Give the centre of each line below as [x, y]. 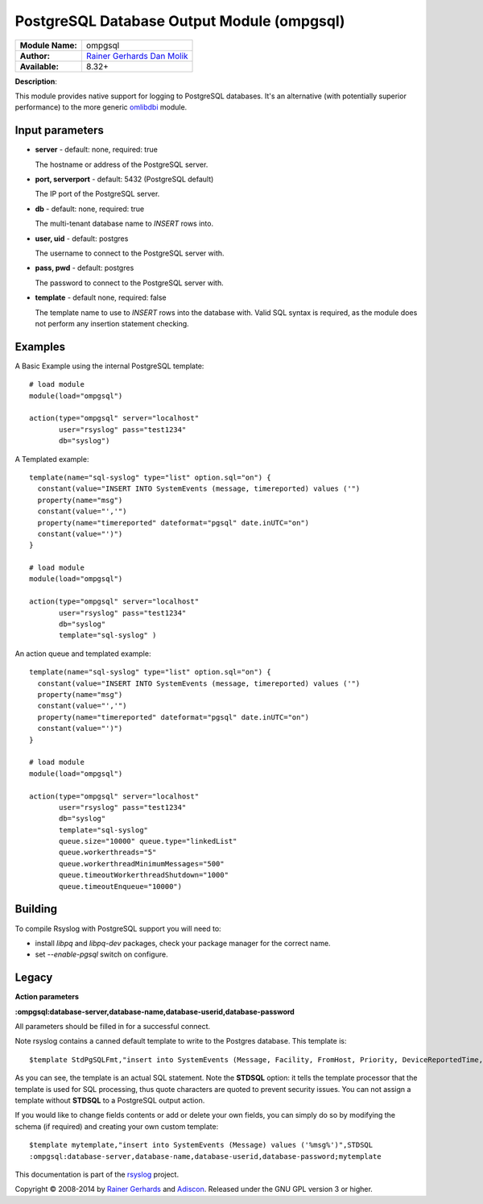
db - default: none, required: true [90, 209]
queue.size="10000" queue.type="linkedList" [148, 841]
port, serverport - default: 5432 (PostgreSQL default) [124, 179]
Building [36, 909]
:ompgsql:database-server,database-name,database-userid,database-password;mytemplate [205, 1156]
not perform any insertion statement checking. [112, 323]
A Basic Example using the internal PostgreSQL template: [109, 366]
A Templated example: [52, 459]
